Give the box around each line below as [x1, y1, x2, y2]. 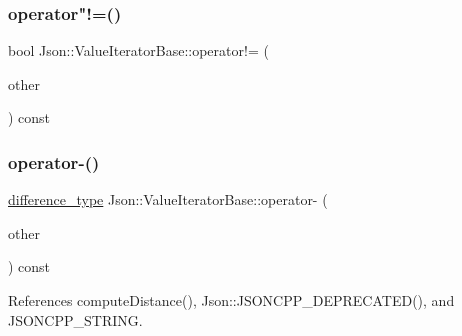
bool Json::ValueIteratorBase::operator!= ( [8, 40, 269, 61]
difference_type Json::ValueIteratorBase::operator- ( [8, 189, 328, 210]
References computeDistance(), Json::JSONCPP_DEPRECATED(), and [8, 290, 455, 310]
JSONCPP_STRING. [8, 309, 143, 330]
